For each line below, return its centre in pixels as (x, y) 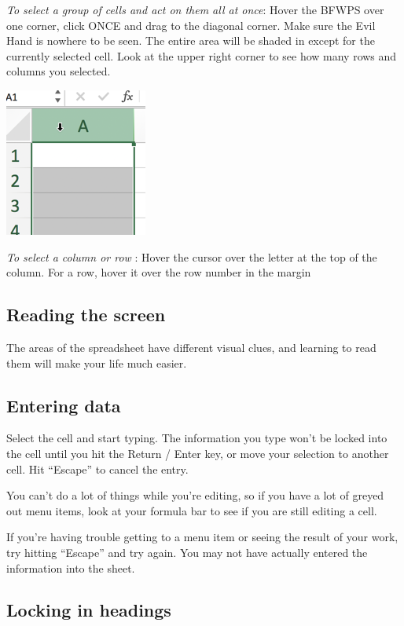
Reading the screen (86, 315)
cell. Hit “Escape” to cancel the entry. (97, 469)
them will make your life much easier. (97, 362)
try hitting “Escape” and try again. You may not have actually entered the (187, 552)
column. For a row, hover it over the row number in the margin (159, 272)
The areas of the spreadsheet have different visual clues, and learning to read (191, 347)
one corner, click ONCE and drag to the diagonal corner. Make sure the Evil (191, 25)
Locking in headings (89, 610)
